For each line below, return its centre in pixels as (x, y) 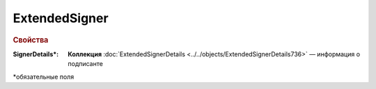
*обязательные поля (44, 76)
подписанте (86, 64)
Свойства (31, 40)
